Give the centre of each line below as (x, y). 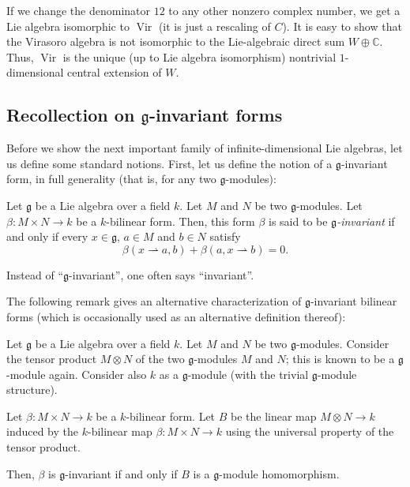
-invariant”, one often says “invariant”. (162, 274)
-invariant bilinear (354, 301)
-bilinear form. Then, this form (181, 221)
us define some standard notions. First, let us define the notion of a (169, 163)
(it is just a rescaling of (214, 26)
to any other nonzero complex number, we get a (284, 10)
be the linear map (274, 416)
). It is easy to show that (342, 26)
